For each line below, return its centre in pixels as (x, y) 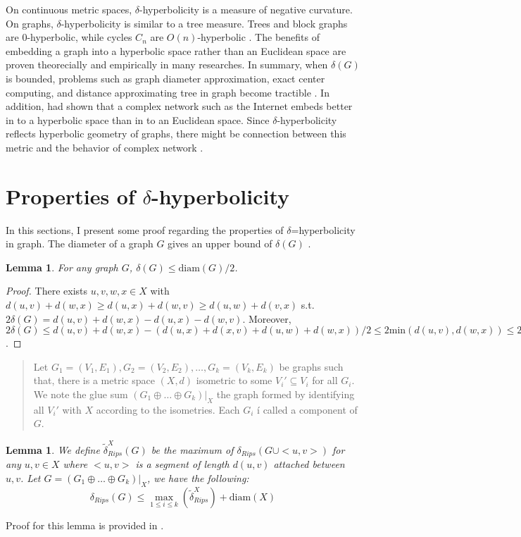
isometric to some (234, 380)
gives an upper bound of (220, 243)
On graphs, (30, 23)
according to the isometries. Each (168, 409)
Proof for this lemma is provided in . (85, 525)
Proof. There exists (47, 291)
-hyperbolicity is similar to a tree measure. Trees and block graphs (204, 23)
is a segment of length (182, 464)
